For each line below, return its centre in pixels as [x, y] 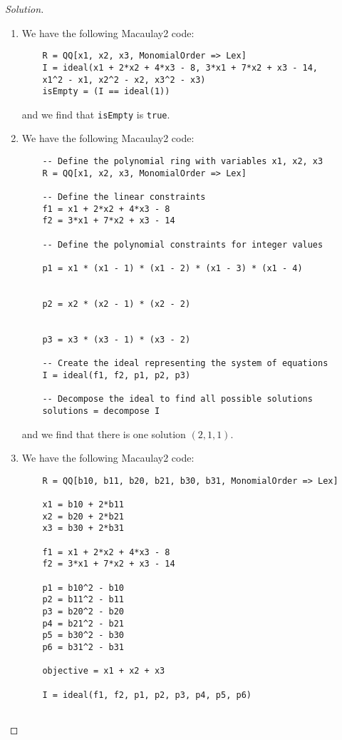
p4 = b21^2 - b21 [83, 623]
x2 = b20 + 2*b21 [83, 516]
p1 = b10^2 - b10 [83, 588]
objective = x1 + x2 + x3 [104, 671]
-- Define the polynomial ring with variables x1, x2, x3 [183, 162]
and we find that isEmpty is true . [96, 114]
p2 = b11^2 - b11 [83, 600]
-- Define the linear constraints [124, 197]
